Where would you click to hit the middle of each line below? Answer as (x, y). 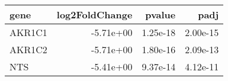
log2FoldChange (94, 14)
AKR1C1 (28, 32)
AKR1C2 (28, 49)
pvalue (160, 14)
